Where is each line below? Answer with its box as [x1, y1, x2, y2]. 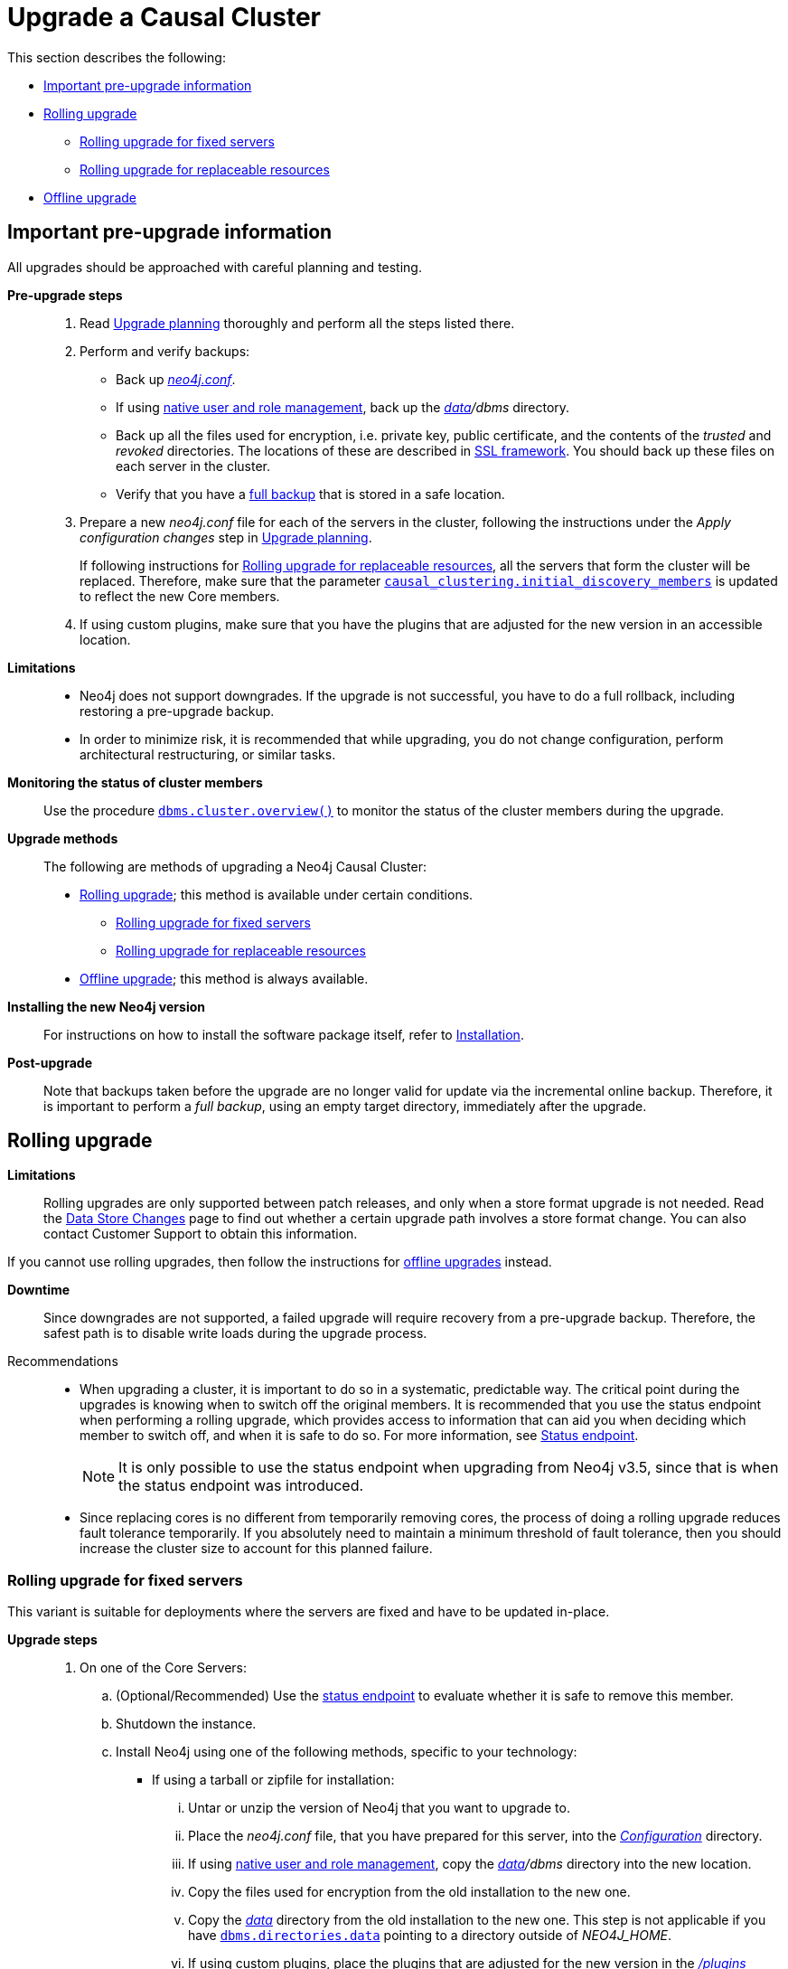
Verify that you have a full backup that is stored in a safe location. [116, 485, 505, 502]
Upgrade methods [7, 830, 118, 846]
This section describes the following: [7, 49, 226, 65]
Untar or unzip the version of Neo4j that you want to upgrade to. [188, 1800, 570, 1816]
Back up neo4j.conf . [116, 371, 236, 387]
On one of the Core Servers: [80, 1660, 247, 1676]
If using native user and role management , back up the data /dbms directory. [116, 399, 570, 415]
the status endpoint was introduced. [118, 1476, 364, 1495]
